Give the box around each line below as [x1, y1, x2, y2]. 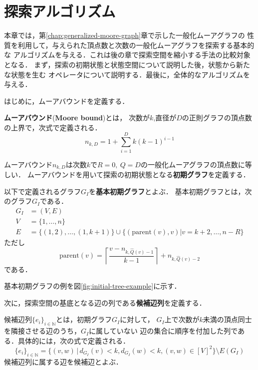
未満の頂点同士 [203, 314, 252, 325]
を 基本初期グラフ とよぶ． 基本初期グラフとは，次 [89, 186, 252, 196]
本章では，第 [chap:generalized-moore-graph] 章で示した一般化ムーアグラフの [4, 30, 245, 40]
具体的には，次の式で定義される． [17, 335, 130, 346]
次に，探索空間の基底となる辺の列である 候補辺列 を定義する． [4, 297, 206, 308]
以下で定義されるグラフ [4, 186, 81, 196]
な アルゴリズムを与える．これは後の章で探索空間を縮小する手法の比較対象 [4, 49, 251, 60]
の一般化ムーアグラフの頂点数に [140, 159, 245, 169]
